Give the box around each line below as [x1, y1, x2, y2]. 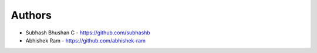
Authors [11, 9, 52, 22]
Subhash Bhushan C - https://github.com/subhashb [25, 29, 151, 36]
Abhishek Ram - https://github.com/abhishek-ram [25, 37, 146, 44]
